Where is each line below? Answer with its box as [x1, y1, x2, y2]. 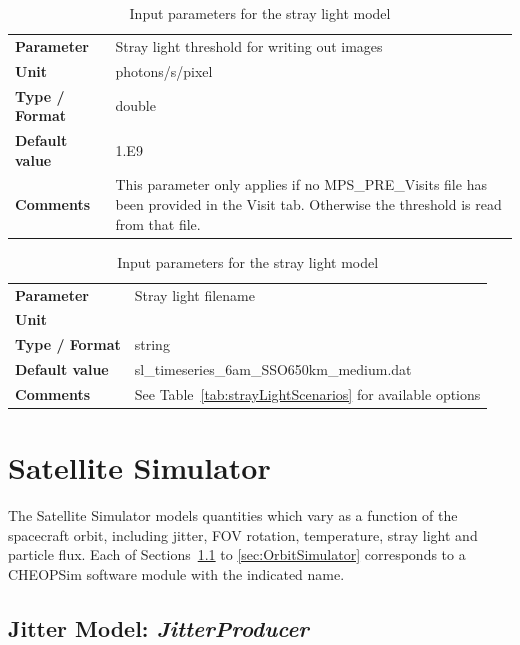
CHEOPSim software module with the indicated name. [8, 563, 345, 584]
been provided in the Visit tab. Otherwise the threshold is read [115, 194, 502, 214]
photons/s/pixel [115, 60, 213, 81]
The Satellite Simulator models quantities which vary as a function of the [8, 505, 458, 526]
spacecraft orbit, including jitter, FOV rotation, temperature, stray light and [8, 524, 478, 545]
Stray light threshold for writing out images [115, 35, 383, 56]
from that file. [115, 213, 201, 234]
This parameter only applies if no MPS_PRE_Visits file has [115, 174, 487, 195]
